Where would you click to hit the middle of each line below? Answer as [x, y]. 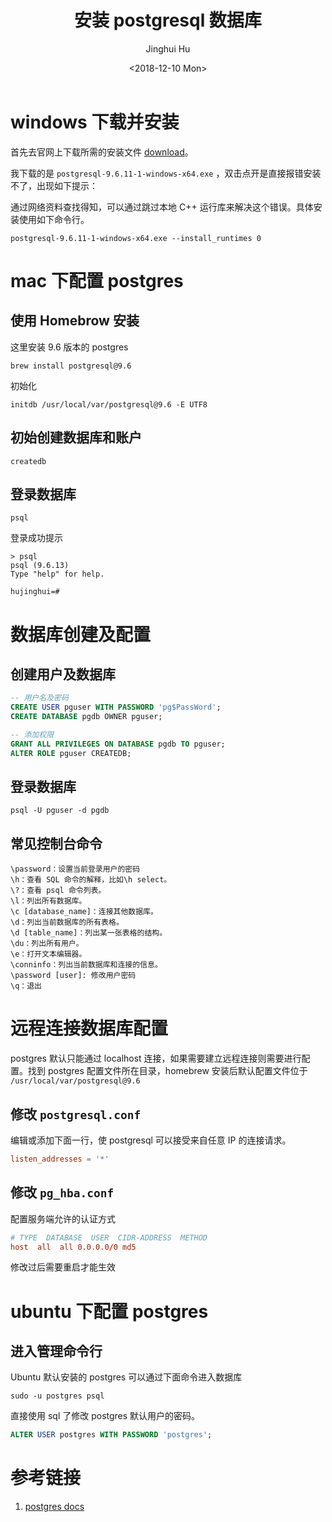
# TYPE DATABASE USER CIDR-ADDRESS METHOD [109, 1237]
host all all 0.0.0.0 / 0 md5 [73, 1247]
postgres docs [54, 1507]
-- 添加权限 [32, 734]
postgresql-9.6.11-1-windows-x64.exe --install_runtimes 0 [136, 238]
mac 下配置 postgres [97, 280]
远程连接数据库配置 [89, 1028]
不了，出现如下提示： [54, 185]
